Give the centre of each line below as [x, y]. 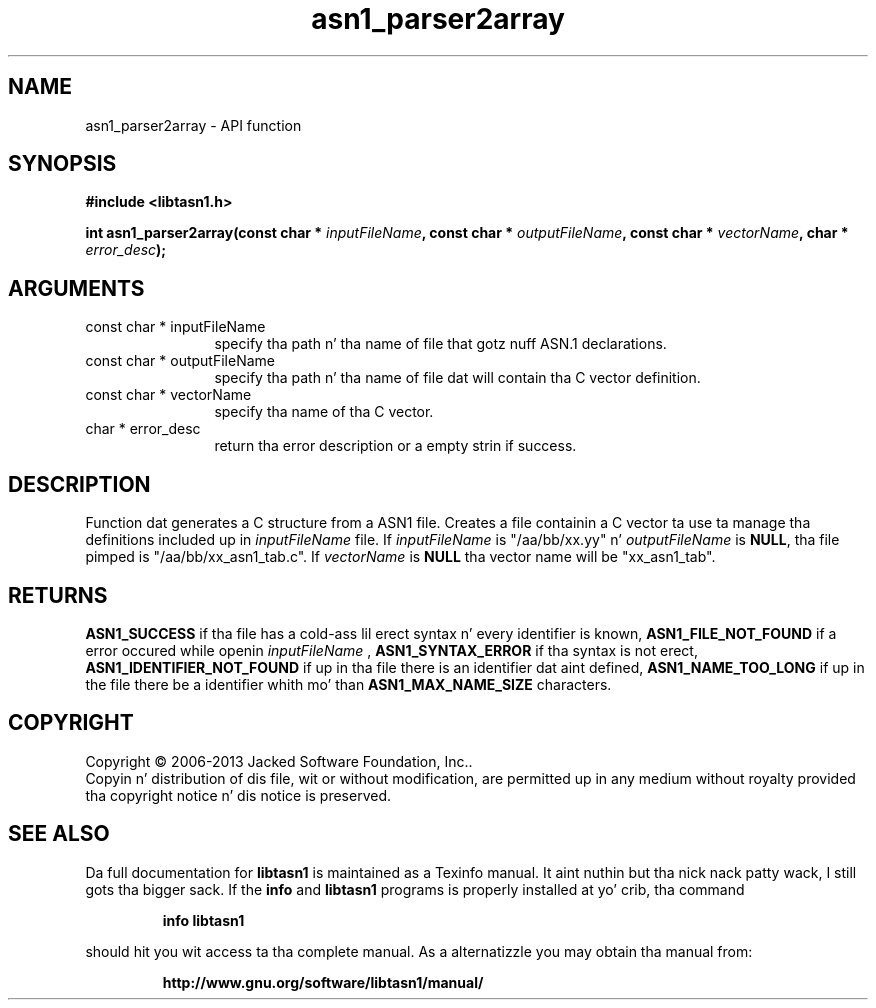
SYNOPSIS [62, 164]
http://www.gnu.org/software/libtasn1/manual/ [323, 982]
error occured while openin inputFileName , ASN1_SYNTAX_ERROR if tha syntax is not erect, [391, 650]
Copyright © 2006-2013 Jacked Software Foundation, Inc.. [279, 761]
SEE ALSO [59, 834]
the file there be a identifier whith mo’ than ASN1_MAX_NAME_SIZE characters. [348, 684]
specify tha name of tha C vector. [324, 412]
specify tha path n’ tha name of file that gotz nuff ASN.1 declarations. [440, 344]
